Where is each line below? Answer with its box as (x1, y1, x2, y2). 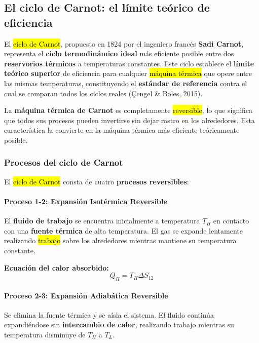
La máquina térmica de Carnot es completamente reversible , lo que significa (4, 105, 253, 116)
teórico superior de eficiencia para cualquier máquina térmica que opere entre (4, 68, 252, 79)
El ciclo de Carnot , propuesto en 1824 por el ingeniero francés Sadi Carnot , (4, 38, 244, 49)
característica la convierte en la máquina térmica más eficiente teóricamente (4, 125, 240, 135)
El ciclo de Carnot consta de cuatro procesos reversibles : (4, 176, 189, 186)
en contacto (213, 215, 249, 226)
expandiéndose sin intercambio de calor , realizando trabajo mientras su (4, 319, 234, 330)
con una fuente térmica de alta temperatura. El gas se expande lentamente (4, 225, 243, 236)
